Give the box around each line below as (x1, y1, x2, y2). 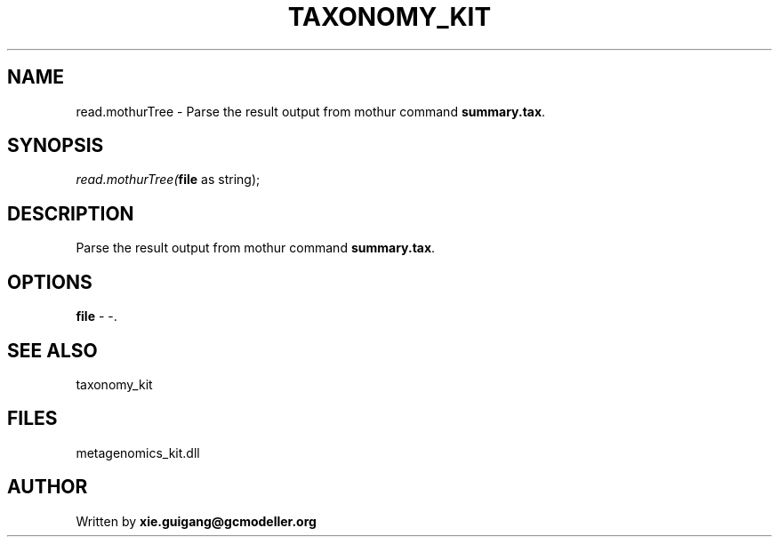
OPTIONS (7, 270, 92, 293)
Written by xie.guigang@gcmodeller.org (76, 513, 317, 529)
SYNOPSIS (7, 134, 104, 157)
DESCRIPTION (7, 202, 134, 225)
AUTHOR (7, 476, 88, 499)
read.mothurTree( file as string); (76, 172, 261, 188)
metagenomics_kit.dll (76, 444, 200, 460)
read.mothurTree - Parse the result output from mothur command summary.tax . (76, 103, 546, 119)
